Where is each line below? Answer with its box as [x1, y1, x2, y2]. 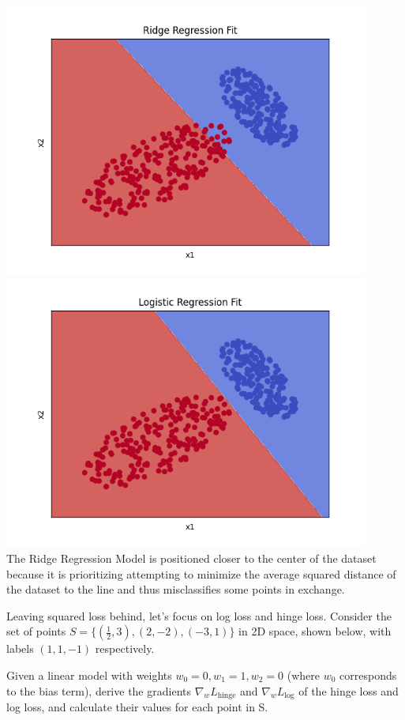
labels [6, 640, 34, 657]
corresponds [339, 667, 397, 684]
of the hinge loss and [298, 682, 399, 699]
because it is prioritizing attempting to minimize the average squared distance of [6, 565, 396, 582]
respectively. [95, 640, 155, 657]
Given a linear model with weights [6, 667, 172, 684]
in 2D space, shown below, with [238, 623, 392, 639]
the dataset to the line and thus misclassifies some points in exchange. [6, 581, 345, 597]
